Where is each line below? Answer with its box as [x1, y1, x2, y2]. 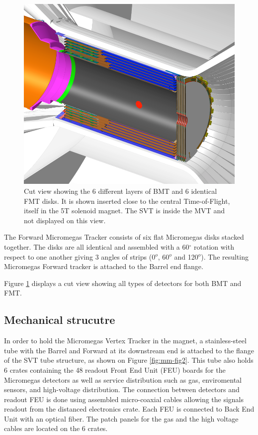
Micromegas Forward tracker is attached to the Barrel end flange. [4, 261, 203, 272]
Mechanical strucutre [4, 312, 115, 327]
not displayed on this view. [24, 215, 106, 225]
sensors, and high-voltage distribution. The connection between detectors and [4, 384, 240, 395]
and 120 [174, 251, 198, 262]
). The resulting [201, 251, 249, 262]
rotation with [194, 241, 234, 252]
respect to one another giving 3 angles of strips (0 [4, 251, 156, 262]
